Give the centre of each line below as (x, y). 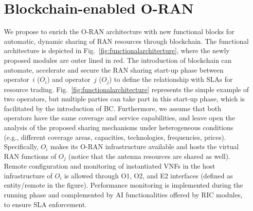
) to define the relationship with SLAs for (171, 79)
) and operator (69, 79)
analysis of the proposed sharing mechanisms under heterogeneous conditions (119, 127)
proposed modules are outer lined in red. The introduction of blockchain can (118, 60)
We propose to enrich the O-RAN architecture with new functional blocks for (119, 31)
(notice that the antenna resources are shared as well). (149, 156)
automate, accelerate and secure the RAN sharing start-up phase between (114, 69)
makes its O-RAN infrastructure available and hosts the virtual (145, 146)
